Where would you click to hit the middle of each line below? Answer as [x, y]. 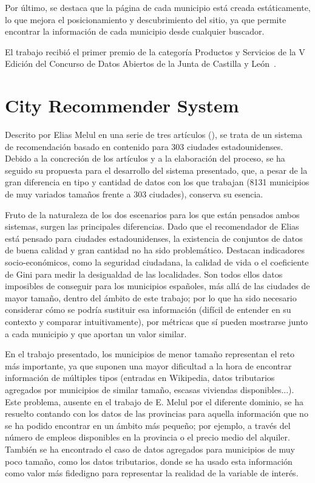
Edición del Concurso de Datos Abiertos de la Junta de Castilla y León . [141, 63]
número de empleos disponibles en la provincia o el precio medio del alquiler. [147, 437]
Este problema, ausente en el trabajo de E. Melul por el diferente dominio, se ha [154, 401]
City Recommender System [122, 105]
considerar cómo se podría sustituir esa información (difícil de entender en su [148, 310]
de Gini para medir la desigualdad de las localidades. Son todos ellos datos [144, 274]
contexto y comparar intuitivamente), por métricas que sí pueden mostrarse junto [157, 321]
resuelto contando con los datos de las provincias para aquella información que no [157, 413]
